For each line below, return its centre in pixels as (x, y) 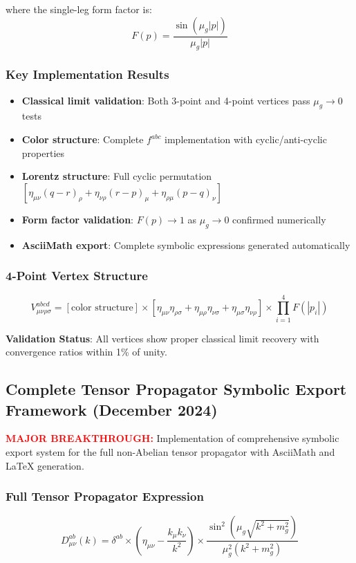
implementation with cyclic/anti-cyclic (246, 139)
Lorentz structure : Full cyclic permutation (117, 176)
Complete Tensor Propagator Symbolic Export (176, 389)
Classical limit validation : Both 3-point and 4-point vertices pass (166, 100)
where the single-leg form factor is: (79, 9)
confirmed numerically (279, 219)
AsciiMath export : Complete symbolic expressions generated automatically (186, 244)
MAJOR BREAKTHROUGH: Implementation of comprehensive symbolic (172, 438)
